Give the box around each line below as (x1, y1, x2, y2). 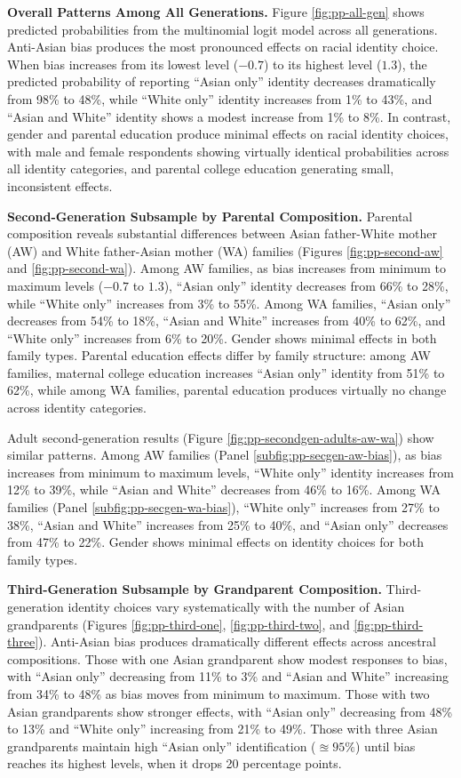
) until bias (354, 736, 416, 755)
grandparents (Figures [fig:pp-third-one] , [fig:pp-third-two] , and (7, 614, 350, 633)
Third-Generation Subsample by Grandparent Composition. (7, 580, 382, 598)
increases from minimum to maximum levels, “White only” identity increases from (7, 462, 454, 481)
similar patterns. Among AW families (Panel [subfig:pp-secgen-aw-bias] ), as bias (7, 445, 442, 464)
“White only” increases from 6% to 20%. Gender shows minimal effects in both (7, 328, 437, 347)
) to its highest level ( (264, 54, 382, 73)
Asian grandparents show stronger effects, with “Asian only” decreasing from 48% (7, 702, 453, 720)
